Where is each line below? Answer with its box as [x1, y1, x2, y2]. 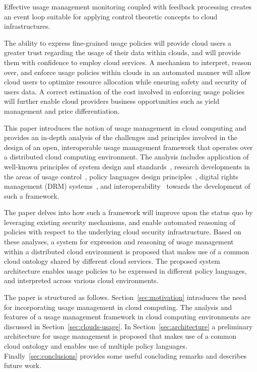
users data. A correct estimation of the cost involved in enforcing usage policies [4, 86, 245, 96]
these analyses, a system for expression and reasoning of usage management [4, 236, 234, 247]
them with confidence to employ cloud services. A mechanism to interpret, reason [4, 57, 252, 67]
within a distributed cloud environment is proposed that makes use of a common [4, 246, 250, 256]
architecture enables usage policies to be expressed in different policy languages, [4, 265, 247, 276]
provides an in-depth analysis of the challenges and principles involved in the [4, 132, 238, 143]
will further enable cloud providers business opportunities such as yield [4, 96, 219, 106]
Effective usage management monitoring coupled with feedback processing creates [4, 1, 252, 11]
